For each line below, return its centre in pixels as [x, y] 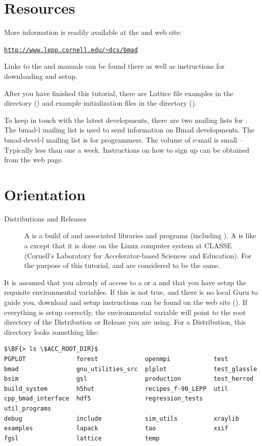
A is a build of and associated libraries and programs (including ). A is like [140, 235]
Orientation [45, 194]
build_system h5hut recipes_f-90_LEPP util [116, 389]
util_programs [28, 408]
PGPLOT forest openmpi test [116, 359]
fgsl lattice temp [82, 438]
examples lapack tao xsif [116, 429]
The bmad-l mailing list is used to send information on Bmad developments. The [129, 130]
